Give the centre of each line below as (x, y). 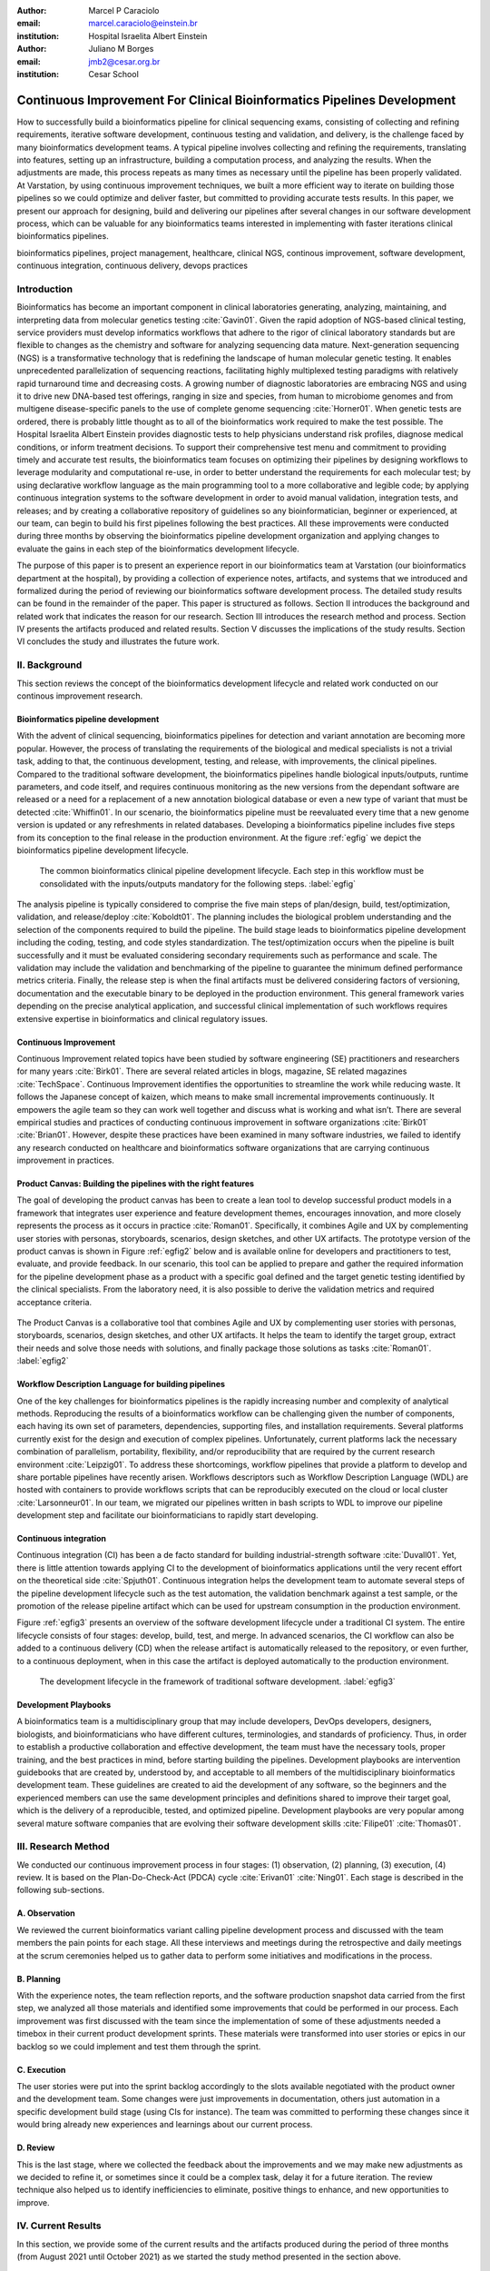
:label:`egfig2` (43, 1361)
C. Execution (41, 2069)
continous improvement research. (80, 696)
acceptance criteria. (54, 1302)
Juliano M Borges (121, 49)
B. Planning (39, 1978)
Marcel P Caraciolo (124, 10)
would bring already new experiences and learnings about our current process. (165, 2125)
